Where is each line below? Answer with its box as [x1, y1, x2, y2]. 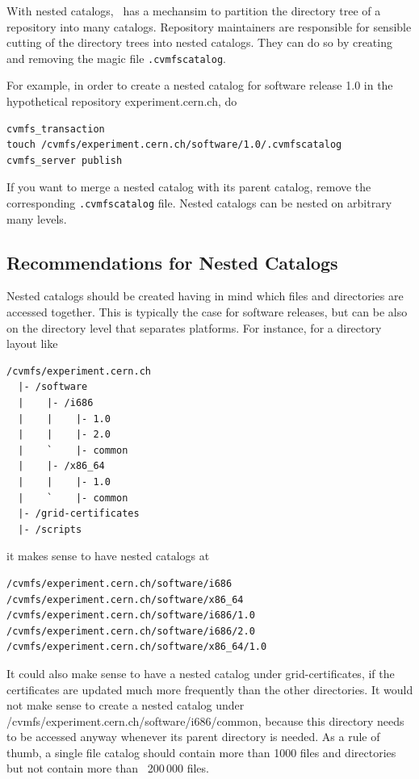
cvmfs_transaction [6, 123, 105, 135]
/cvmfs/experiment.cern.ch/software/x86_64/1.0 [6, 641, 267, 653]
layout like [6, 335, 58, 352]
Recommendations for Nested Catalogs [6, 249, 338, 274]
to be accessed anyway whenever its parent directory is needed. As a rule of [6, 728, 380, 745]
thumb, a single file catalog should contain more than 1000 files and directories [6, 743, 396, 760]
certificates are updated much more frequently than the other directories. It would [6, 681, 413, 697]
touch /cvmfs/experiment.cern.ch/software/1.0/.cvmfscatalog [6, 139, 342, 151]
